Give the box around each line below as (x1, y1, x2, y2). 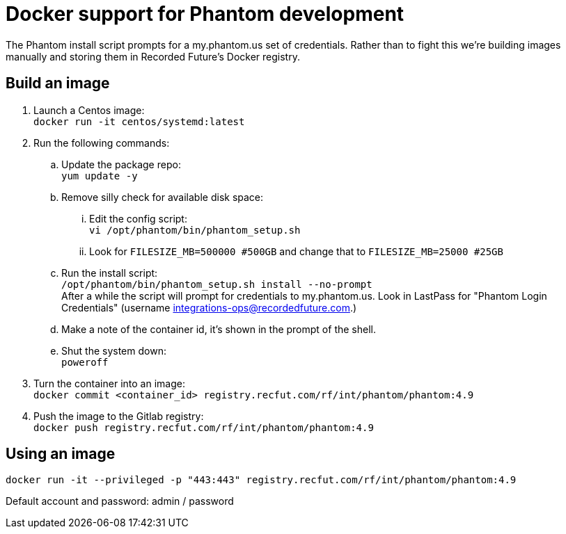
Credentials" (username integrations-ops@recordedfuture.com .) (61, 301, 357, 314)
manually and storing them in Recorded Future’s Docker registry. (6, 50, 300, 63)
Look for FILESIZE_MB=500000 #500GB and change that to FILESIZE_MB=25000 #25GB (89, 245, 503, 257)
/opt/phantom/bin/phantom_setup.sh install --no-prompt (61, 278, 372, 290)
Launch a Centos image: (33, 104, 145, 116)
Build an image (6, 74, 110, 92)
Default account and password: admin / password (6, 495, 234, 508)
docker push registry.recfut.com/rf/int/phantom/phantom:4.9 (33, 421, 374, 433)
